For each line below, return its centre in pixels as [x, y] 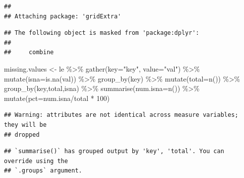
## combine [29, 52]
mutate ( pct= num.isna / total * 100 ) [57, 98]
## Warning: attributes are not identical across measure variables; [121, 115]
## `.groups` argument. [43, 171]
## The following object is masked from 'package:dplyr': [102, 33]
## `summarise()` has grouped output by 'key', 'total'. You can [114, 151]
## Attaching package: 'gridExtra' [63, 16]
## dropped [22, 134]
